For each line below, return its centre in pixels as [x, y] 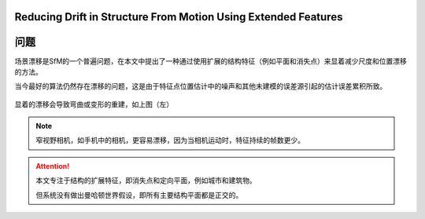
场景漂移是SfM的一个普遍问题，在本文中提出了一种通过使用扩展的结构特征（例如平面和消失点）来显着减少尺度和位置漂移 [211, 61]
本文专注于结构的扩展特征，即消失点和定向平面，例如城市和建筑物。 [146, 181]
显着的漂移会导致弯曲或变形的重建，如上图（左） [94, 104]
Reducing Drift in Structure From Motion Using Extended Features [179, 17]
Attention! [53, 166]
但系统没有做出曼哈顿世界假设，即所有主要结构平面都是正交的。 [139, 195]
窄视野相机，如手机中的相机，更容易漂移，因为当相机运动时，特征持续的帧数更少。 [170, 141]
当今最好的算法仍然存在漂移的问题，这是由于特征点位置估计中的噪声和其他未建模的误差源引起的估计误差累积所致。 [201, 86]
